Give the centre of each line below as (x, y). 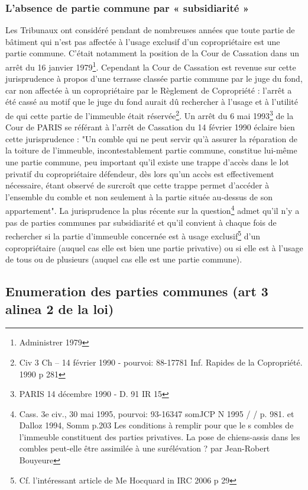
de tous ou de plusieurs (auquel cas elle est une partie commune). (124, 259)
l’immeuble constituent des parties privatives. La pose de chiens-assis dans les (160, 436)
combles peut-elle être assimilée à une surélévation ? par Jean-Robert (145, 448)
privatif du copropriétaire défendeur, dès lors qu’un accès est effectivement (140, 173)
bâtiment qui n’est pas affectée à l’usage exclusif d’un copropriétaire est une (143, 41)
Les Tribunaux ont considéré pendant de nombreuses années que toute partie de (150, 30)
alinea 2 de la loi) (60, 308)
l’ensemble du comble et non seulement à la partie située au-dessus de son (139, 196)
